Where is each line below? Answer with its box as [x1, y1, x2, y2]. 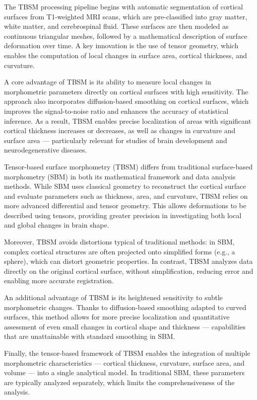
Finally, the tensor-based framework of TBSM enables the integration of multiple [4, 348, 251, 358]
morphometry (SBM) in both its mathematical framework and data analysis [4, 171, 236, 181]
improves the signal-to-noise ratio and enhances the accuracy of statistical [4, 105, 229, 116]
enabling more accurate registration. [4, 275, 114, 286]
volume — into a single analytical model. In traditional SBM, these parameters [4, 367, 245, 378]
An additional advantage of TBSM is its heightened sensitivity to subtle [4, 292, 223, 303]
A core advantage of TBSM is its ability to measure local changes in [4, 77, 211, 87]
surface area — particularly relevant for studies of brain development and [4, 135, 227, 145]
